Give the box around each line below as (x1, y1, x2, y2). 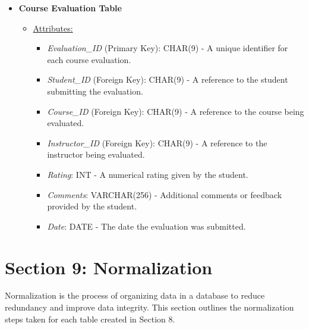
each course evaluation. (47, 53, 131, 65)
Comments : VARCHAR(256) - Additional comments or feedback (47, 188, 282, 200)
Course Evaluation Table (18, 2, 122, 14)
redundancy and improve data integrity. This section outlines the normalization (5, 301, 294, 314)
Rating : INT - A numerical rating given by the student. (47, 168, 248, 180)
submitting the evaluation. (47, 84, 143, 97)
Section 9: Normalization (5, 255, 213, 279)
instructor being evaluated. (47, 148, 145, 161)
